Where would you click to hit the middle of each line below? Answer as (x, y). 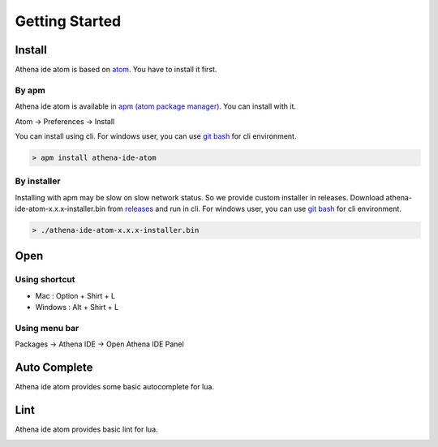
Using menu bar (47, 328)
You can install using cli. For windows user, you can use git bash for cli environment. (156, 136)
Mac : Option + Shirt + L (75, 295)
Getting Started (68, 21)
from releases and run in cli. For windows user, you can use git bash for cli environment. (254, 209)
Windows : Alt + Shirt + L (77, 307)
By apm (30, 90)
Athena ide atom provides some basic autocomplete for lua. (115, 387)
